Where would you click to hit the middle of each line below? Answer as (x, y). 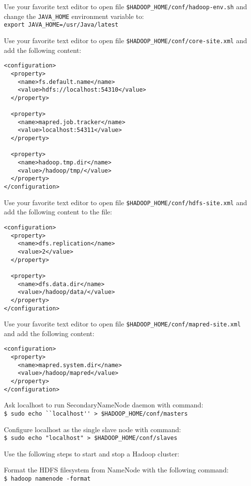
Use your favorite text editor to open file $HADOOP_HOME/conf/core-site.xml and (125, 40)
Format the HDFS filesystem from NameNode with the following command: (116, 470)
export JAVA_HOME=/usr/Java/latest (61, 25)
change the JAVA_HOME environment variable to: (74, 16)
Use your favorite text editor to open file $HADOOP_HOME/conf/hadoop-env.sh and (125, 6)
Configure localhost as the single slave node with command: (93, 429)
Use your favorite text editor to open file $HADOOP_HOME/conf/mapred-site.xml (122, 324)
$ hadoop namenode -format (47, 479)
